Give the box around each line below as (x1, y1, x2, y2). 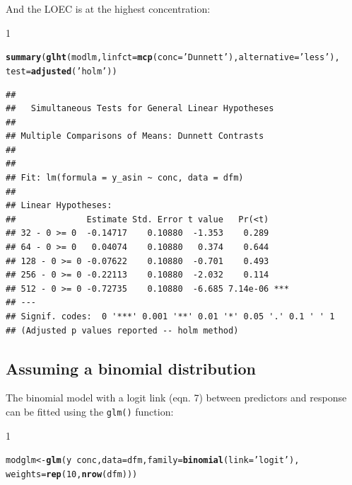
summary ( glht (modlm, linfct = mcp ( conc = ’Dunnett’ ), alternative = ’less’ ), (6, 52, 340, 63)
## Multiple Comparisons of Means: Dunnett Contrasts (6, 131, 264, 142)
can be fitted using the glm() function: (6, 404, 174, 418)
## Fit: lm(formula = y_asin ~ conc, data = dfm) (6, 173, 244, 183)
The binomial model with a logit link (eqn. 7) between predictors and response (6, 390, 347, 405)
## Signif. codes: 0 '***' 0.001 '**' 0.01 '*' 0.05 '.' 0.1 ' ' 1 (6, 312, 335, 321)
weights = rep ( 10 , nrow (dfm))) (6, 469, 138, 479)
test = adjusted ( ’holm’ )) (6, 66, 117, 76)
